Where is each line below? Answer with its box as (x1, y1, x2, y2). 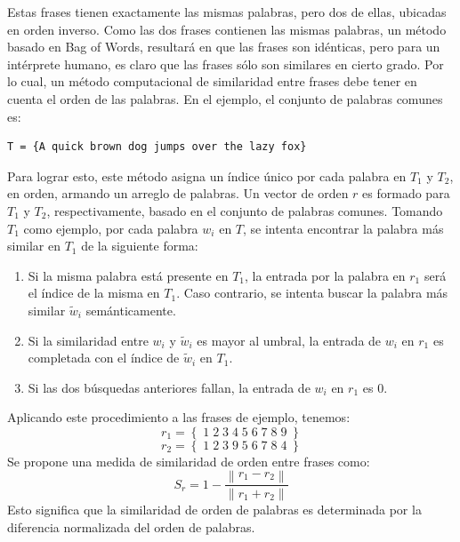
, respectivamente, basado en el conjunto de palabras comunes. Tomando (46, 201, 443, 219)
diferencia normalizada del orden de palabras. (7, 517, 255, 536)
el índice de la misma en (28, 283, 160, 302)
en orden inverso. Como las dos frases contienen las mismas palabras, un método (7, 20, 447, 38)
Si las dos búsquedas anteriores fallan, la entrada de (28, 378, 311, 396)
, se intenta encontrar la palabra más (243, 219, 444, 237)
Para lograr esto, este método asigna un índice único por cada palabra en (7, 166, 407, 185)
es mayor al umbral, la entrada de (197, 331, 382, 349)
